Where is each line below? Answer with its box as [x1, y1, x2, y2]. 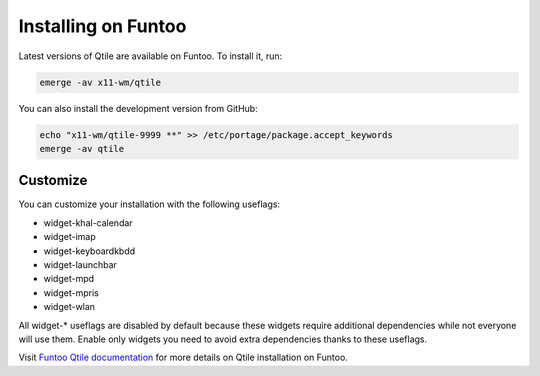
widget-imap [43, 231, 97, 243]
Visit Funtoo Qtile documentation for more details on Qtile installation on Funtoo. [18, 351, 349, 364]
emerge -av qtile [39, 143, 125, 154]
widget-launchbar [43, 258, 117, 270]
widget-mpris [43, 286, 99, 299]
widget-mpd [43, 273, 95, 285]
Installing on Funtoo [18, 15, 187, 37]
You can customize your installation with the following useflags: [18, 198, 280, 210]
